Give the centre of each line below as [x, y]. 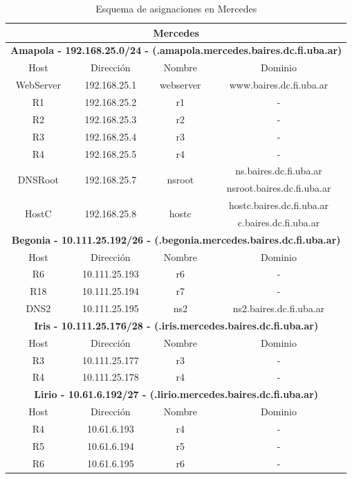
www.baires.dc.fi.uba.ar [279, 85]
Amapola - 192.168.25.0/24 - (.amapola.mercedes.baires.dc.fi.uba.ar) [176, 50]
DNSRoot [38, 179]
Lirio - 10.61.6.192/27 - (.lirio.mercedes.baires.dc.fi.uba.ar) [176, 394]
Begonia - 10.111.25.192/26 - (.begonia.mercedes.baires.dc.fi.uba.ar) [176, 239]
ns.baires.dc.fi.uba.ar [279, 171]
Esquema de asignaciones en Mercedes [176, 8]
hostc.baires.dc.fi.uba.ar [279, 205]
